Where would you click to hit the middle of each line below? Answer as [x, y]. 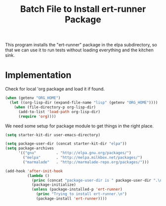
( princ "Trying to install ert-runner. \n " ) [82, 194]
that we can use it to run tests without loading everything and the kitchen [80, 50]
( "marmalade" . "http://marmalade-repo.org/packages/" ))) [86, 162]
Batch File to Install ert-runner [83, 9]
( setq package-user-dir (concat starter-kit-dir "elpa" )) [66, 144]
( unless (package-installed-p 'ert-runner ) [77, 189]
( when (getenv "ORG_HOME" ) [33, 98]
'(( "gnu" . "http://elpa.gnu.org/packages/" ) [75, 153]
